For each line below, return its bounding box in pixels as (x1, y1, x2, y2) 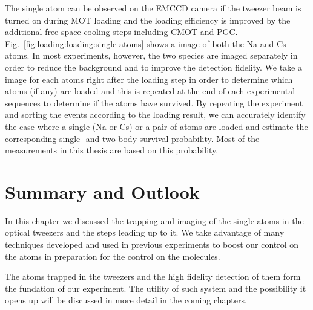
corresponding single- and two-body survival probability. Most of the (5, 132, 260, 144)
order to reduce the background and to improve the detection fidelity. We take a (5, 60, 302, 73)
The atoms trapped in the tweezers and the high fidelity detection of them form (5, 270, 301, 283)
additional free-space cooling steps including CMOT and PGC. (5, 25, 238, 38)
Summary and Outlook (5, 179, 200, 204)
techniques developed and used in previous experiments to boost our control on (5, 238, 299, 251)
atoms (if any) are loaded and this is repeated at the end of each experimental (5, 85, 295, 97)
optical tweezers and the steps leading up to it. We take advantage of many (5, 226, 285, 239)
